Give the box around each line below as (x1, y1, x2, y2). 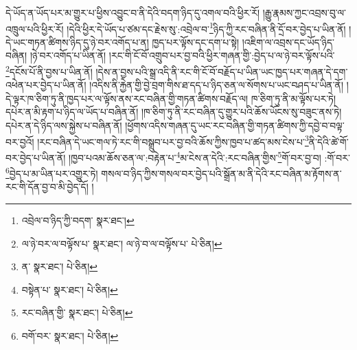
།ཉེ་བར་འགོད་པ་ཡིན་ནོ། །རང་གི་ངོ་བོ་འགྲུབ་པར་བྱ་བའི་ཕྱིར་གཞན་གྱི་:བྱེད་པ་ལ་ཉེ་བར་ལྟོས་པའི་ (30, 48, 335, 63)
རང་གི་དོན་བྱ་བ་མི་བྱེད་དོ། (5, 179, 89, 194)
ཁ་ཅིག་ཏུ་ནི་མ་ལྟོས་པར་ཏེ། (251, 91, 336, 105)
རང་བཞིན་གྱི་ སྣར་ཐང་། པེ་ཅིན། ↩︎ (21, 305, 133, 320)
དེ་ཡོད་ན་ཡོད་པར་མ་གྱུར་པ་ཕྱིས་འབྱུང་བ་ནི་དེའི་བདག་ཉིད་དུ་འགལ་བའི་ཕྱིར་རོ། (5, 6, 260, 19)
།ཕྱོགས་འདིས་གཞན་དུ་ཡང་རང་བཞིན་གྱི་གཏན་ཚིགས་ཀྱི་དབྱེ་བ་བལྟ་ (125, 118, 345, 133)
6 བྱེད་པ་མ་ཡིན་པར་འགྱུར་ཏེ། (5, 164, 98, 180)
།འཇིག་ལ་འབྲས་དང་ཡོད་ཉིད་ (242, 34, 335, 49)
